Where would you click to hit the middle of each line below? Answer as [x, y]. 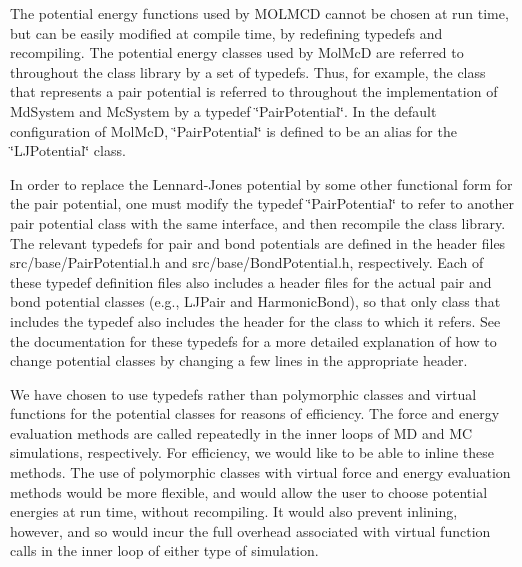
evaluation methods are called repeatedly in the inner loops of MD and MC [241, 432]
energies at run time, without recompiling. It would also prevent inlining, [234, 511]
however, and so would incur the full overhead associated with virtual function [250, 530]
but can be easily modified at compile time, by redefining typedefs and [226, 32]
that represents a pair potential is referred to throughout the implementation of [254, 91]
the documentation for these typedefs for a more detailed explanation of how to [253, 340]
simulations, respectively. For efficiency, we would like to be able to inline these [252, 452]
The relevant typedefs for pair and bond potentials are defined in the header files [258, 242]
